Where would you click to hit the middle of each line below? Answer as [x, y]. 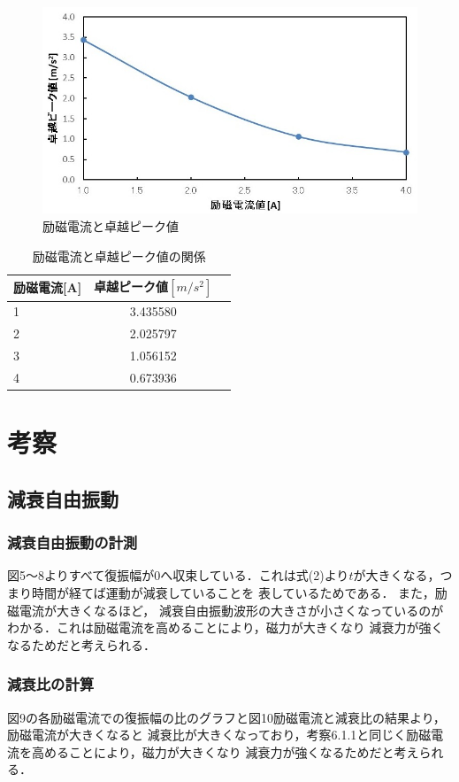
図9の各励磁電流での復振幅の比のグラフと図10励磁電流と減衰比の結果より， [226, 717]
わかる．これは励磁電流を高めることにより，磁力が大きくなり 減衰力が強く [226, 627]
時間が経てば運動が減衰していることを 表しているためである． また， [233, 593]
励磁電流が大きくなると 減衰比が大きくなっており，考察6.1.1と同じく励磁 [219, 735]
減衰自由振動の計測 [73, 542]
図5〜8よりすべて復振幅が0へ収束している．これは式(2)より [178, 575]
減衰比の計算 [51, 684]
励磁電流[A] [48, 287]
